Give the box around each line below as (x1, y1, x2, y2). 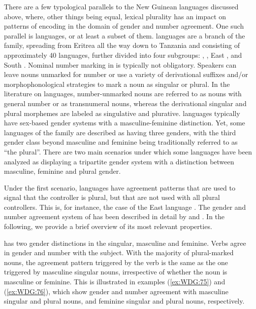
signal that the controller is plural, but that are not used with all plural (4, 192, 220, 202)
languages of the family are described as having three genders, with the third (4, 127, 236, 137)
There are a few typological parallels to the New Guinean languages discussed (4, 1, 239, 11)
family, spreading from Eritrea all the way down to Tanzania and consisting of (4, 40, 240, 50)
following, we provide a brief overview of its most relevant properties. (4, 221, 212, 232)
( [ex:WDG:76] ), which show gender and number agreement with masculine (4, 286, 228, 296)
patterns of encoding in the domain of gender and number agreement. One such (4, 21, 244, 31)
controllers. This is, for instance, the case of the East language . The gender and (4, 201, 246, 212)
